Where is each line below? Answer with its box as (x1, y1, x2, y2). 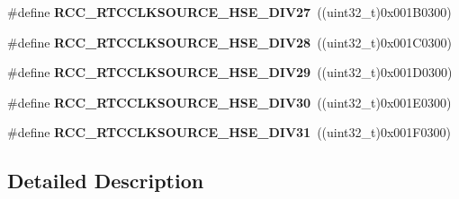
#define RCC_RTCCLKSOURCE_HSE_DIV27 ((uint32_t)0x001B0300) (7, 3, 452, 21)
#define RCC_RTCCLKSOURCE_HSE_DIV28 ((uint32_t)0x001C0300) (7, 32, 452, 51)
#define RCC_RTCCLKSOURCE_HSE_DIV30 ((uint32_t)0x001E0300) (7, 92, 452, 111)
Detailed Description (7, 167, 204, 195)
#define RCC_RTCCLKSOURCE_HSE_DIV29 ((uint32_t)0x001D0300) (7, 63, 453, 82)
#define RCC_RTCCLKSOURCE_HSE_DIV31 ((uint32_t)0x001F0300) (7, 123, 451, 142)
